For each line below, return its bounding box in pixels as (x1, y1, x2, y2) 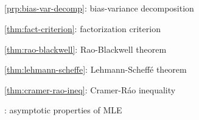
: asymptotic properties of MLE (4, 104, 122, 116)
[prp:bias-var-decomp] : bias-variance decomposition (4, 2, 194, 15)
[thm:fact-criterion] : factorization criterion (4, 22, 161, 35)
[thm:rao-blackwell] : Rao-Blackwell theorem (4, 42, 167, 55)
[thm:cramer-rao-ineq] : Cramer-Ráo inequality (4, 83, 176, 96)
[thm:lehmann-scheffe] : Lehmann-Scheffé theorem (4, 63, 187, 76)
